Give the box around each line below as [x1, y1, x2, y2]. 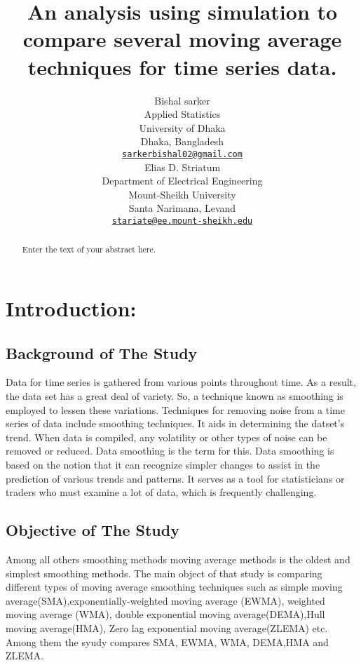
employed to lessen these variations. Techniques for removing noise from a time [6, 402, 345, 417]
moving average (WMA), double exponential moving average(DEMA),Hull [6, 607, 325, 622]
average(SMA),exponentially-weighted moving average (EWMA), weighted [6, 593, 325, 607]
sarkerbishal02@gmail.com [122, 149, 243, 159]
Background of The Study [6, 342, 198, 363]
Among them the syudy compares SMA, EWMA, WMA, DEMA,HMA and [6, 634, 329, 649]
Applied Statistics [144, 107, 221, 121]
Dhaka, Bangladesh [140, 134, 224, 149]
